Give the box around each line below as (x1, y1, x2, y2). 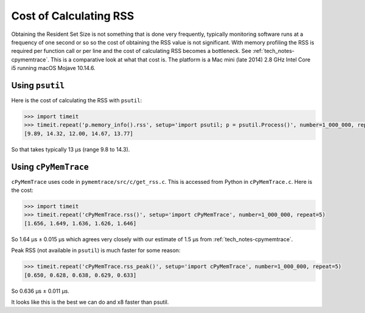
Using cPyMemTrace (11, 161, 89, 172)
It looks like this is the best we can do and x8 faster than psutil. (11, 298, 169, 306)
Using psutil (11, 80, 65, 91)
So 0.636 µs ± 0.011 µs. (11, 287, 70, 295)
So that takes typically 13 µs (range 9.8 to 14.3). (11, 146, 130, 153)
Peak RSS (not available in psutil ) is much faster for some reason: (11, 247, 181, 254)
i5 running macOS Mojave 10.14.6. (11, 65, 96, 72)
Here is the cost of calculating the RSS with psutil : (11, 97, 142, 104)
